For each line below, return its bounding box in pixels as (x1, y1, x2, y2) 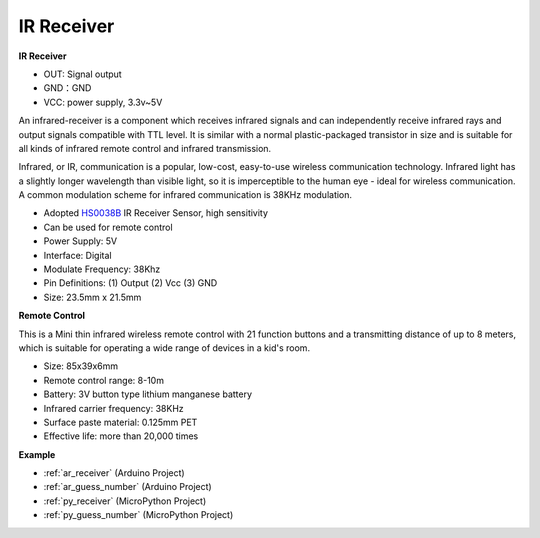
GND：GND (43, 82, 92, 94)
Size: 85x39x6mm (43, 360, 119, 372)
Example (18, 448, 56, 460)
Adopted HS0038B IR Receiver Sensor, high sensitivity (43, 207, 269, 219)
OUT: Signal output (43, 68, 122, 80)
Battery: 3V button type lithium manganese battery (43, 388, 253, 400)
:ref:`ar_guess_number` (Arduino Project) (43, 481, 212, 493)
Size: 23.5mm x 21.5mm (43, 291, 142, 303)
